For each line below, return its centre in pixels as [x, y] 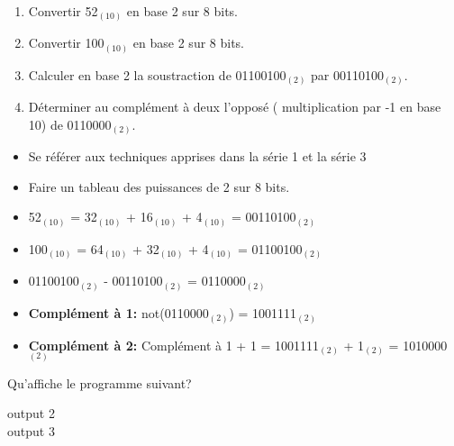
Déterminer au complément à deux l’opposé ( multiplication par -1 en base [235, 107]
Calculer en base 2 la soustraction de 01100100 [157, 74]
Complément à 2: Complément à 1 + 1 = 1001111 [174, 345]
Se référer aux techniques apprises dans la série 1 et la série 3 [197, 156]
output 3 [31, 430]
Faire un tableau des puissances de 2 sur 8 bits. [159, 186]
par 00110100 [347, 74]
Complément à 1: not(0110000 [118, 312]
